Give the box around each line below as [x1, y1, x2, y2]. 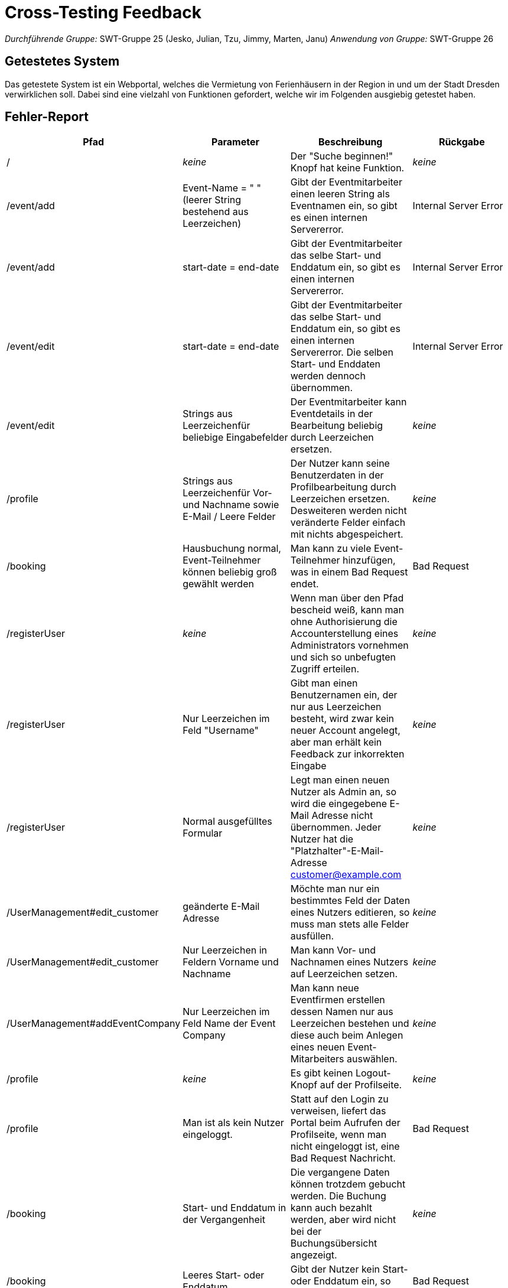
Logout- [355, 1067, 391, 1079]
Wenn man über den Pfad [290, 592, 404, 604]
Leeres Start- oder [183, 1269, 265, 1282]
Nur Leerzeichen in [183, 944, 268, 957]
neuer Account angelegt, [290, 724, 400, 737]
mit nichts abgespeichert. [290, 528, 403, 541]
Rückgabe [438, 136, 485, 148]
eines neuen [290, 1041, 345, 1053]
